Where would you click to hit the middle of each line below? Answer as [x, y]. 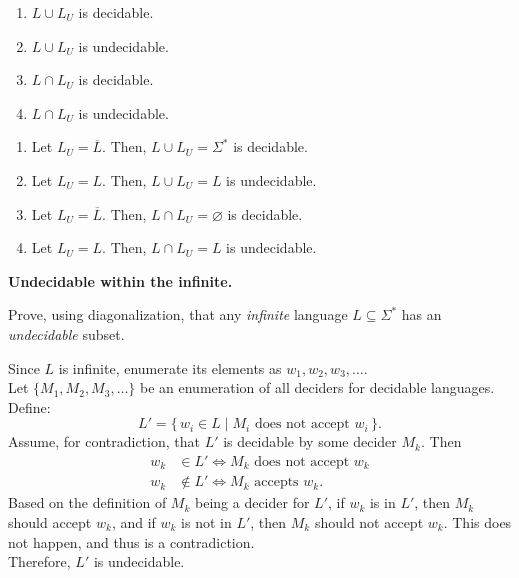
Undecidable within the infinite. [120, 280]
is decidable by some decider [310, 441]
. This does [477, 522]
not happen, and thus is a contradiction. [131, 541]
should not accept [369, 522]
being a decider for [252, 502]
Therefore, [39, 561]
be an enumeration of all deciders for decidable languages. [317, 387]
